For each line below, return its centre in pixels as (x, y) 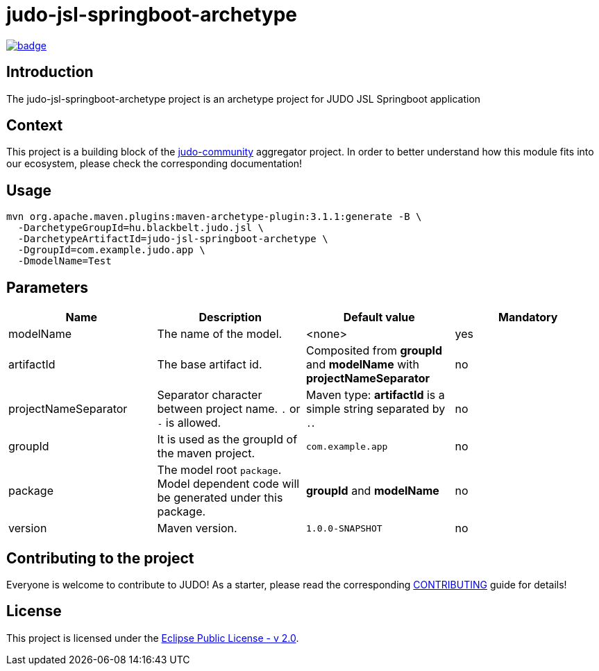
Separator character (210, 395)
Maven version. (197, 528)
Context (35, 126)
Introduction (50, 72)
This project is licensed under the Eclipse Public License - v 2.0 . (153, 638)
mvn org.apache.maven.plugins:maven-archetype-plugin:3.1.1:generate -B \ (214, 217)
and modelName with (363, 365)
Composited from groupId (374, 351)
